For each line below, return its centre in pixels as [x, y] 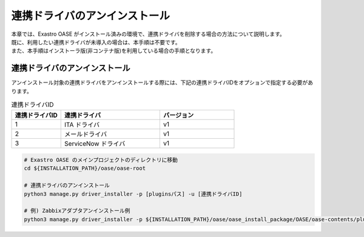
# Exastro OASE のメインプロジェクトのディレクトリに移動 [101, 160]
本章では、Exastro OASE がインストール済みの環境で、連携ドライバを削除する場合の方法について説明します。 [148, 34]
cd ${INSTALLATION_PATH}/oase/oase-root [85, 169]
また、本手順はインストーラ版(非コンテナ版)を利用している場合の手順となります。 [114, 51]
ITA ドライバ [82, 125]
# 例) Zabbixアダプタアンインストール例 [77, 211]
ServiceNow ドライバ [95, 144]
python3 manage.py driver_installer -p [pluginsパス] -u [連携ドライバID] [133, 194]
